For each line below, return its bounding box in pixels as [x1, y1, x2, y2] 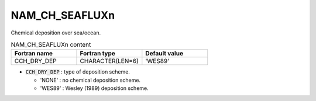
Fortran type [80, 50, 115, 58]
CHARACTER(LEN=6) [80, 57, 139, 65]
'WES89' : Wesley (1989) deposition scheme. [40, 85, 149, 92]
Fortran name [14, 50, 53, 58]
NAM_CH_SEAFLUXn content [11, 41, 91, 49]
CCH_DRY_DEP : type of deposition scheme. [25, 68, 130, 75]
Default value [145, 50, 184, 58]
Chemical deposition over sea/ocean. [11, 29, 101, 36]
